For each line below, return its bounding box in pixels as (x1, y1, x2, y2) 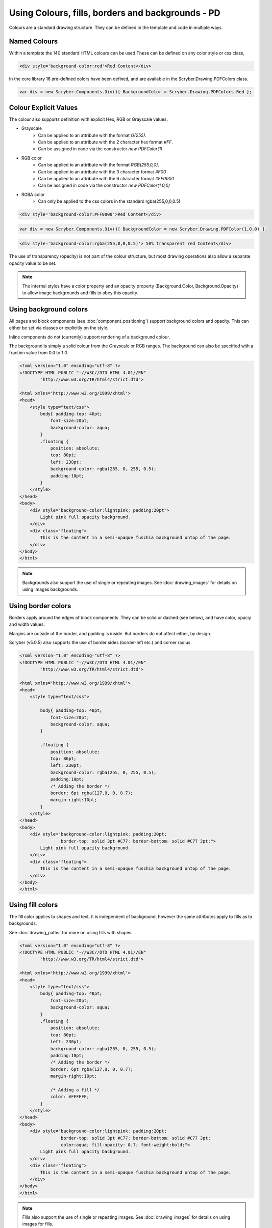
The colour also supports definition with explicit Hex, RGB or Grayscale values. (9, 116, 168, 122)
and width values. (9, 621, 45, 627)
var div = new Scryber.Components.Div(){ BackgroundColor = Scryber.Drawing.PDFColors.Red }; (19, 89, 252, 95)
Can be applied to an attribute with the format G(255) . (38, 132, 147, 138)
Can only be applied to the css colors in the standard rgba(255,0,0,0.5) (38, 198, 181, 204)
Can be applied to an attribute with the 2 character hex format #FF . (38, 139, 173, 145)
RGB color (21, 155, 42, 161)
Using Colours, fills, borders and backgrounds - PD (9, 7, 221, 18)
